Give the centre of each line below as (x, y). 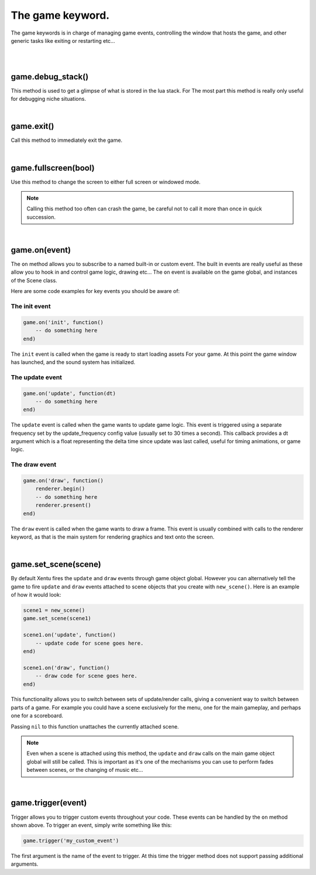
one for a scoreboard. (37, 716)
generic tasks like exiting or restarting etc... (63, 40)
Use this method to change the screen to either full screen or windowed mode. (106, 182)
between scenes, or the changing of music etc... (85, 770)
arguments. (25, 864)
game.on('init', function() (63, 322)
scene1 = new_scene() (54, 610)
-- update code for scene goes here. (90, 643)
